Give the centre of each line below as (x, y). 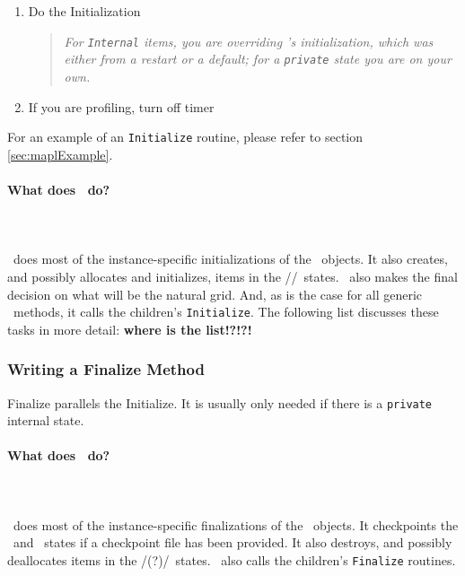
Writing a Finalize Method (106, 369)
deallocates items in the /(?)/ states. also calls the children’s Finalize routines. (232, 560)
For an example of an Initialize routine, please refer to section (185, 137)
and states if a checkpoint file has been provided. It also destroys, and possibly (232, 542)
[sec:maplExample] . (60, 154)
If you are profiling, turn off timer (121, 106)
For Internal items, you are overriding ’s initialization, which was (249, 41)
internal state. (46, 420)
